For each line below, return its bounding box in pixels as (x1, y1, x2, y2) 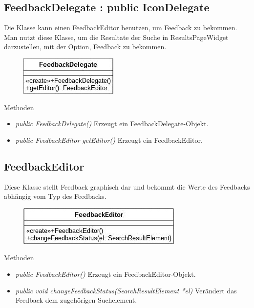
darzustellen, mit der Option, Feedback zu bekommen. (4, 41, 167, 52)
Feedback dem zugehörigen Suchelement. (15, 295, 137, 305)
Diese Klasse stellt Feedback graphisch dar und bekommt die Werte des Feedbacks (4, 181, 250, 192)
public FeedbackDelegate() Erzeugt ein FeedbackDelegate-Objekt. (15, 118, 209, 129)
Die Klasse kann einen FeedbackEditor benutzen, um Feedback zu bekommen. (4, 22, 237, 33)
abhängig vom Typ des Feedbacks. (4, 191, 106, 201)
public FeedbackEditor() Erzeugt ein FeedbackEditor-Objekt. (15, 269, 196, 279)
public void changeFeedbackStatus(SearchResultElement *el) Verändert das (15, 285, 237, 295)
